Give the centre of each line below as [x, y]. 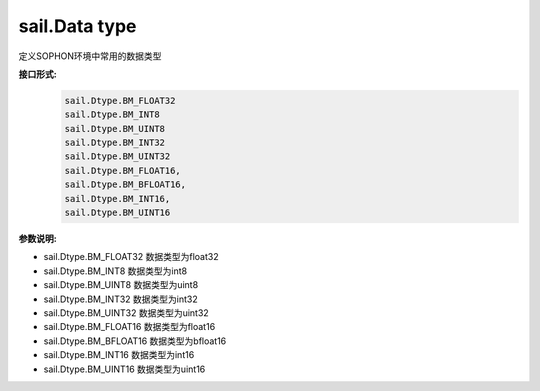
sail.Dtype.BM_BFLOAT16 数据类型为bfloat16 [135, 341]
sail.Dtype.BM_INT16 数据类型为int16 [119, 355]
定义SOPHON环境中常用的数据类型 [90, 56]
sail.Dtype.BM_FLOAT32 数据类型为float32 [131, 257]
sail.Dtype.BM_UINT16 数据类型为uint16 [124, 369]
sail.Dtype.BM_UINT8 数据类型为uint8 [121, 285]
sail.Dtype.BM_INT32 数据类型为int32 [121, 299]
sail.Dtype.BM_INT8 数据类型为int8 [115, 271]
